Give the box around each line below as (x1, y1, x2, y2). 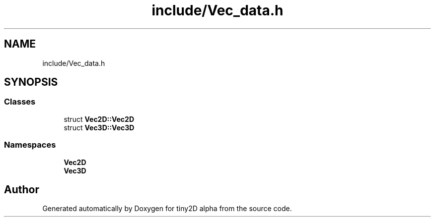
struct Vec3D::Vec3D (64, 123, 135, 132)
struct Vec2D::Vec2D (64, 114, 134, 123)
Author (4, 183, 39, 196)
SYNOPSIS (4, 76, 58, 89)
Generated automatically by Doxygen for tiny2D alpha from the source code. (42, 204, 292, 213)
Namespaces (4, 140, 56, 150)
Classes (4, 97, 36, 107)
